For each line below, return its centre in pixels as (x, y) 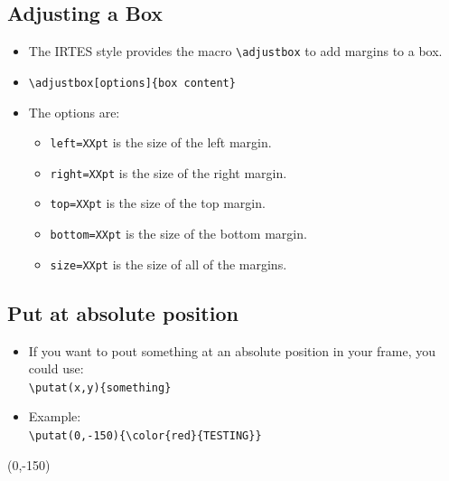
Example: (55, 416)
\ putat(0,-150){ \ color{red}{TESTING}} (145, 436)
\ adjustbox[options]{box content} (132, 83)
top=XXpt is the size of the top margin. (158, 203)
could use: (56, 368)
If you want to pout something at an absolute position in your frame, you (232, 350)
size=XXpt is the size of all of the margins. (168, 264)
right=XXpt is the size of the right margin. (168, 172)
